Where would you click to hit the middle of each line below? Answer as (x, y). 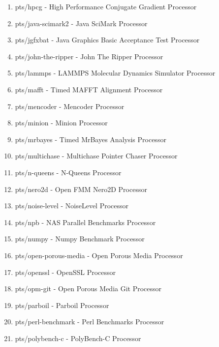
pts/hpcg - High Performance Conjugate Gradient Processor (106, 6)
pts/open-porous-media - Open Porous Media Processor (99, 255)
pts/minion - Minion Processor (61, 123)
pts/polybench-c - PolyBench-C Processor (78, 338)
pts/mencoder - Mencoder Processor (70, 106)
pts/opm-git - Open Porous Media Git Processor (88, 289)
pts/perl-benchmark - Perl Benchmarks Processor (90, 322)
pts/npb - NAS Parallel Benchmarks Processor (85, 222)
